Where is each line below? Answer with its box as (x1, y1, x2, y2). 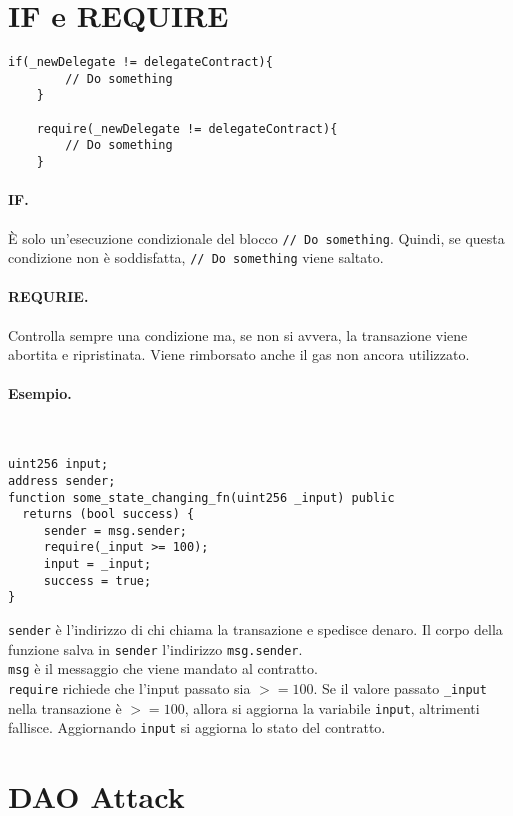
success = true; (43, 573, 152, 588)
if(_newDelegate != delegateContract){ (8, 55, 273, 70)
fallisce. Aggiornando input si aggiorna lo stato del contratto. (8, 717, 386, 738)
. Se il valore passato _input (313, 678, 487, 699)
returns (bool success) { (22, 507, 195, 522)
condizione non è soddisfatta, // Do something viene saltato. (8, 247, 384, 268)
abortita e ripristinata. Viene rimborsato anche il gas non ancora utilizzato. (8, 344, 470, 365)
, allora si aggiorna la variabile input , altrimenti (184, 697, 480, 718)
